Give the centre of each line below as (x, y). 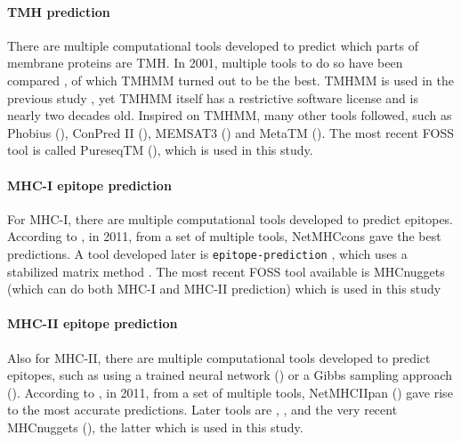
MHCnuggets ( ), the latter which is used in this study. (155, 427)
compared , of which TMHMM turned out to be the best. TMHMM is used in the (230, 80)
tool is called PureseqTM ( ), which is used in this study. (160, 150)
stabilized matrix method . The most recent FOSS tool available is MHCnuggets (226, 271)
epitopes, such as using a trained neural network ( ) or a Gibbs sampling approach (230, 375)
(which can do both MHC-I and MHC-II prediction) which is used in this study (224, 289)
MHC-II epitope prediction (93, 323)
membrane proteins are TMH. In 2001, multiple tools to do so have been (205, 63)
